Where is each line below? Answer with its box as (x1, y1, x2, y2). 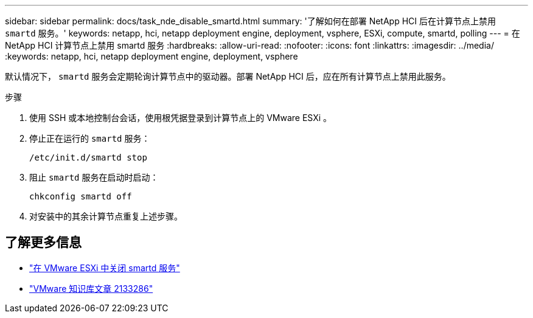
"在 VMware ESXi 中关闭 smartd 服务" (29, 262, 180, 273)
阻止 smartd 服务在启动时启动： (29, 172, 159, 182)
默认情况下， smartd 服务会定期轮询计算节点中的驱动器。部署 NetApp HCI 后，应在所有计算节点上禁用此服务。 (5, 71, 451, 81)
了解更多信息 (5, 235, 82, 251)
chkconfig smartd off (29, 192, 132, 201)
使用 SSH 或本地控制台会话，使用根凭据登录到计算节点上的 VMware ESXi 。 (29, 112, 332, 123)
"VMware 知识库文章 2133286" (29, 283, 153, 294)
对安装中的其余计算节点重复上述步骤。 (29, 211, 183, 221)
